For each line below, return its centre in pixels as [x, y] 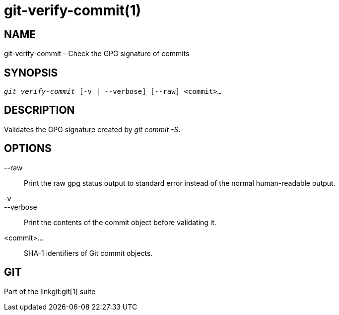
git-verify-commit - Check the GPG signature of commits [97, 54]
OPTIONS [28, 149]
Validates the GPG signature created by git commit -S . [92, 129]
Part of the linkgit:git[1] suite [50, 291]
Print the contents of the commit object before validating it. [120, 222]
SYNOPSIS [31, 73]
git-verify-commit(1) [73, 10]
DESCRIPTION [39, 110]
